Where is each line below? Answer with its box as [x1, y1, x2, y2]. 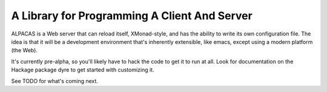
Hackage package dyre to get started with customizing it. [11, 66, 154, 73]
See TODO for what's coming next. [11, 77, 98, 84]
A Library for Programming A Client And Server [11, 9, 253, 22]
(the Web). [11, 47, 38, 54]
